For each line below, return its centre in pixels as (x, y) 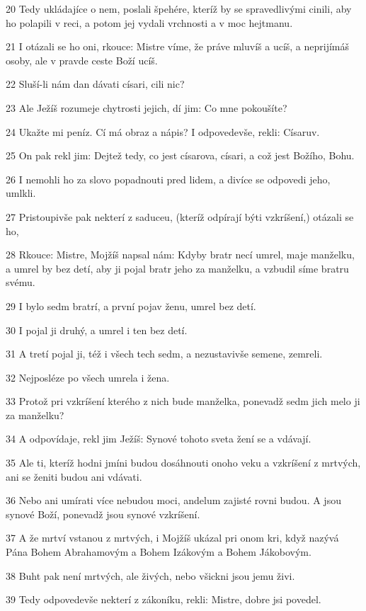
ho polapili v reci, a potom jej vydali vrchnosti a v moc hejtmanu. (149, 22)
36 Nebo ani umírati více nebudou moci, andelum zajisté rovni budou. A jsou (173, 500)
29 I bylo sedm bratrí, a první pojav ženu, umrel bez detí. (131, 305)
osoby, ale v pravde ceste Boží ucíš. (82, 60)
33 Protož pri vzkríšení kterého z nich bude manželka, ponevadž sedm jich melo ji (183, 401)
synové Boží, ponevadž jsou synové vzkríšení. (103, 514)
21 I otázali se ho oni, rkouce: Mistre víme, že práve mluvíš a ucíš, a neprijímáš (178, 46)
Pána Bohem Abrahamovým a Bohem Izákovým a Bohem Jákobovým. (159, 552)
